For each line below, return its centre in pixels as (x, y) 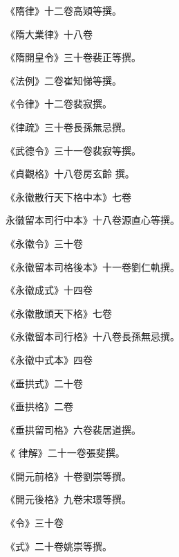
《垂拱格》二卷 (39, 406)
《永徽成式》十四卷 (49, 290)
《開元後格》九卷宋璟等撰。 (68, 499)
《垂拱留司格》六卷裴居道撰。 (73, 429)
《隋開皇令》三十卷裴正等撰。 (73, 57)
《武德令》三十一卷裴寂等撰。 (73, 150)
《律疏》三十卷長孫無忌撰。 (68, 126)
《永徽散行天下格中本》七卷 (68, 196)
